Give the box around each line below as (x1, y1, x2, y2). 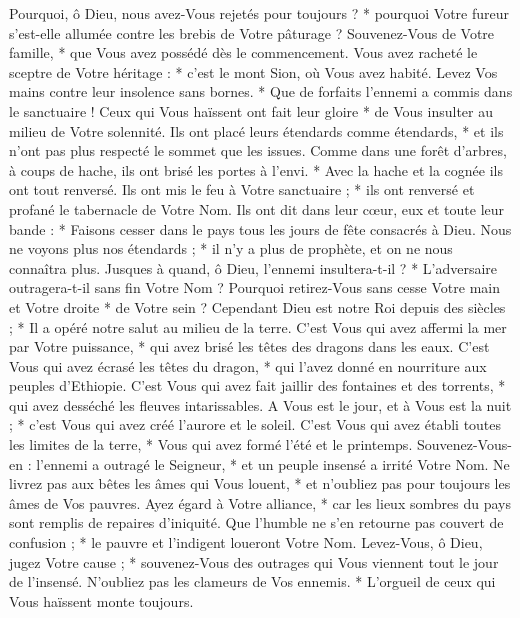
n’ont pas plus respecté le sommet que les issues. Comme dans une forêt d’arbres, (9, 140, 507, 161)
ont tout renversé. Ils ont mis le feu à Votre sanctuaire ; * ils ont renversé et (9, 179, 475, 200)
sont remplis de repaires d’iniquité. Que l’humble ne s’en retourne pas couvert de (9, 512, 504, 533)
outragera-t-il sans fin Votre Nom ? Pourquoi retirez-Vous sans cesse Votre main (9, 277, 500, 298)
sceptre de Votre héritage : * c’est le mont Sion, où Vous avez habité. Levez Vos (9, 61, 498, 82)
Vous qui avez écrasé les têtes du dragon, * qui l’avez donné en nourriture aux (9, 355, 487, 376)
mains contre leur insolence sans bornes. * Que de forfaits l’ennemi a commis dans (9, 81, 513, 102)
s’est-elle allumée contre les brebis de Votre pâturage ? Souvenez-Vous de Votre (9, 22, 495, 43)
